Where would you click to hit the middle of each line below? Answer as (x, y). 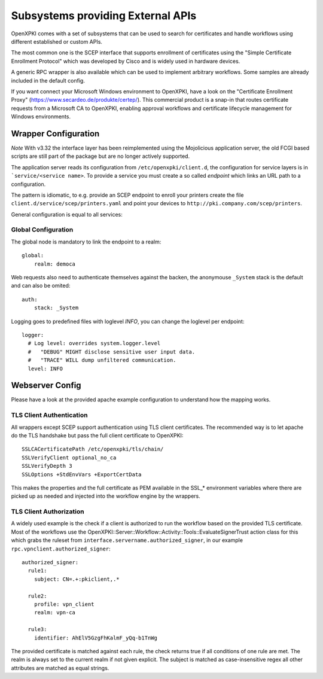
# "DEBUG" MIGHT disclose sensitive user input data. (112, 352)
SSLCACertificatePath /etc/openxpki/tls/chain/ (93, 449)
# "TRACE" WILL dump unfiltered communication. (102, 360)
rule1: (37, 571)
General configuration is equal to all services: (67, 214)
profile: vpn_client (64, 604)
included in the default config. (48, 80)
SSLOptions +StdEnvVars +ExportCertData (82, 474)
